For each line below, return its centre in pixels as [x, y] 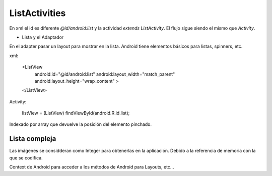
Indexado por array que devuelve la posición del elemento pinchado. [81, 124]
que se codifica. [26, 157]
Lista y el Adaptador [43, 37]
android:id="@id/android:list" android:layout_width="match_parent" [105, 74]
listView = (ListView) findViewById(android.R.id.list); [76, 113]
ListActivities [38, 13]
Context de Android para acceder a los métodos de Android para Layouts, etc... [92, 167]
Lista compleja [33, 139]
